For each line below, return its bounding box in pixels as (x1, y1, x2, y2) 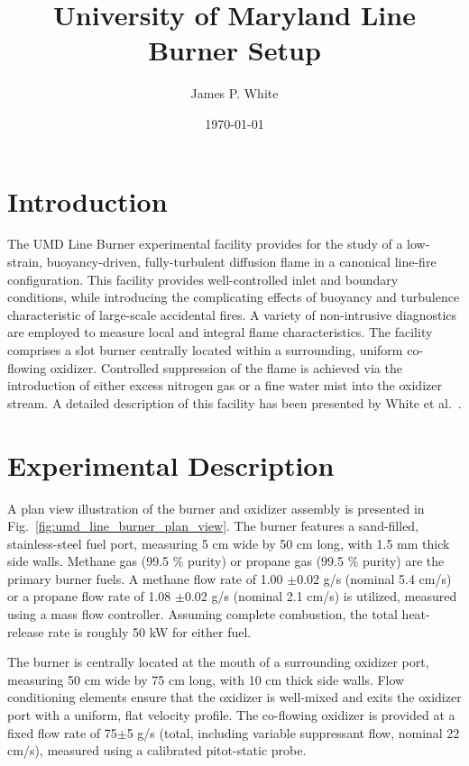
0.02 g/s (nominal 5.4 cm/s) (297, 569, 452, 588)
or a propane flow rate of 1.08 (7, 587, 171, 606)
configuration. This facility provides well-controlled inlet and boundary (7, 269, 399, 288)
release (7, 622, 44, 641)
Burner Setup (148, 32, 321, 68)
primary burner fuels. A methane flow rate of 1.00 (7, 569, 283, 588)
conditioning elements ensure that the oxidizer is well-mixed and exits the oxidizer (7, 688, 462, 707)
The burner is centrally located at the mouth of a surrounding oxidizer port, (7, 652, 429, 671)
